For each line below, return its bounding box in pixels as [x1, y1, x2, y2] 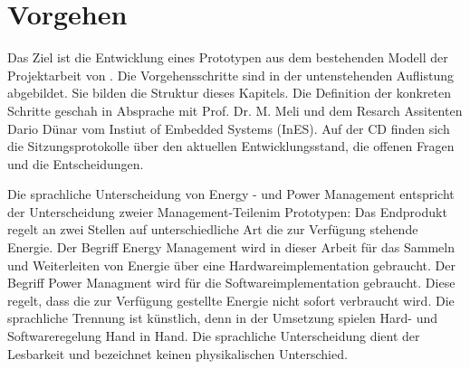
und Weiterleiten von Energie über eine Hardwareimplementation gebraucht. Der [7, 255, 456, 274]
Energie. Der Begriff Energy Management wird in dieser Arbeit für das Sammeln [7, 238, 455, 257]
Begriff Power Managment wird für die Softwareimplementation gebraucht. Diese [7, 273, 456, 292]
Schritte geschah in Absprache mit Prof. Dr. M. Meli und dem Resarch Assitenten [7, 100, 463, 119]
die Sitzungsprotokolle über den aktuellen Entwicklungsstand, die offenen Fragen [7, 137, 455, 156]
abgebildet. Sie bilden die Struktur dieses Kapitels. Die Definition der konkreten [7, 83, 452, 102]
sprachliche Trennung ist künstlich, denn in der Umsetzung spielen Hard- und [7, 308, 438, 327]
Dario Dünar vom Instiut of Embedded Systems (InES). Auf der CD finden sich [7, 118, 450, 137]
